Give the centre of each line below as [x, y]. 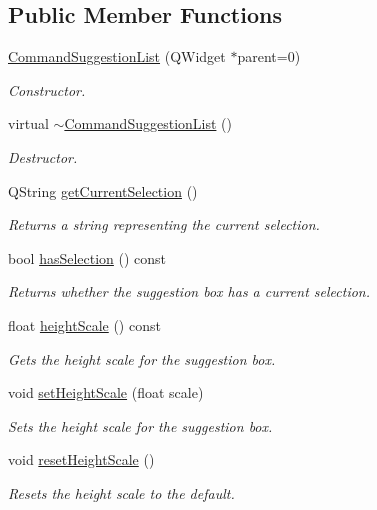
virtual [28, 123]
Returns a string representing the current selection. [164, 224]
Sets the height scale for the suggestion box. [140, 425]
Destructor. [43, 156]
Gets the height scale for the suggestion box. [142, 358]
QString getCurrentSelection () [103, 190]
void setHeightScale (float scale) [106, 392]
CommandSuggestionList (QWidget [117, 56]
